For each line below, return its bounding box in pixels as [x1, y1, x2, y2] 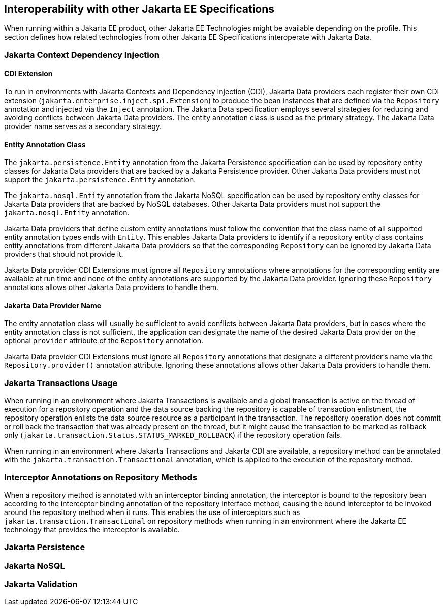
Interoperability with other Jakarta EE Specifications [4, 3, 275, 15]
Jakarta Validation [4, 579, 78, 590]
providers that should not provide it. [4, 250, 123, 259]
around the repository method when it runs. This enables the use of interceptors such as [4, 507, 300, 517]
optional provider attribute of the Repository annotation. [4, 336, 204, 345]
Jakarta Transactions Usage [4, 377, 118, 388]
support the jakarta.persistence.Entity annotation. [4, 175, 196, 184]
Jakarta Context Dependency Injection [4, 49, 160, 60]
